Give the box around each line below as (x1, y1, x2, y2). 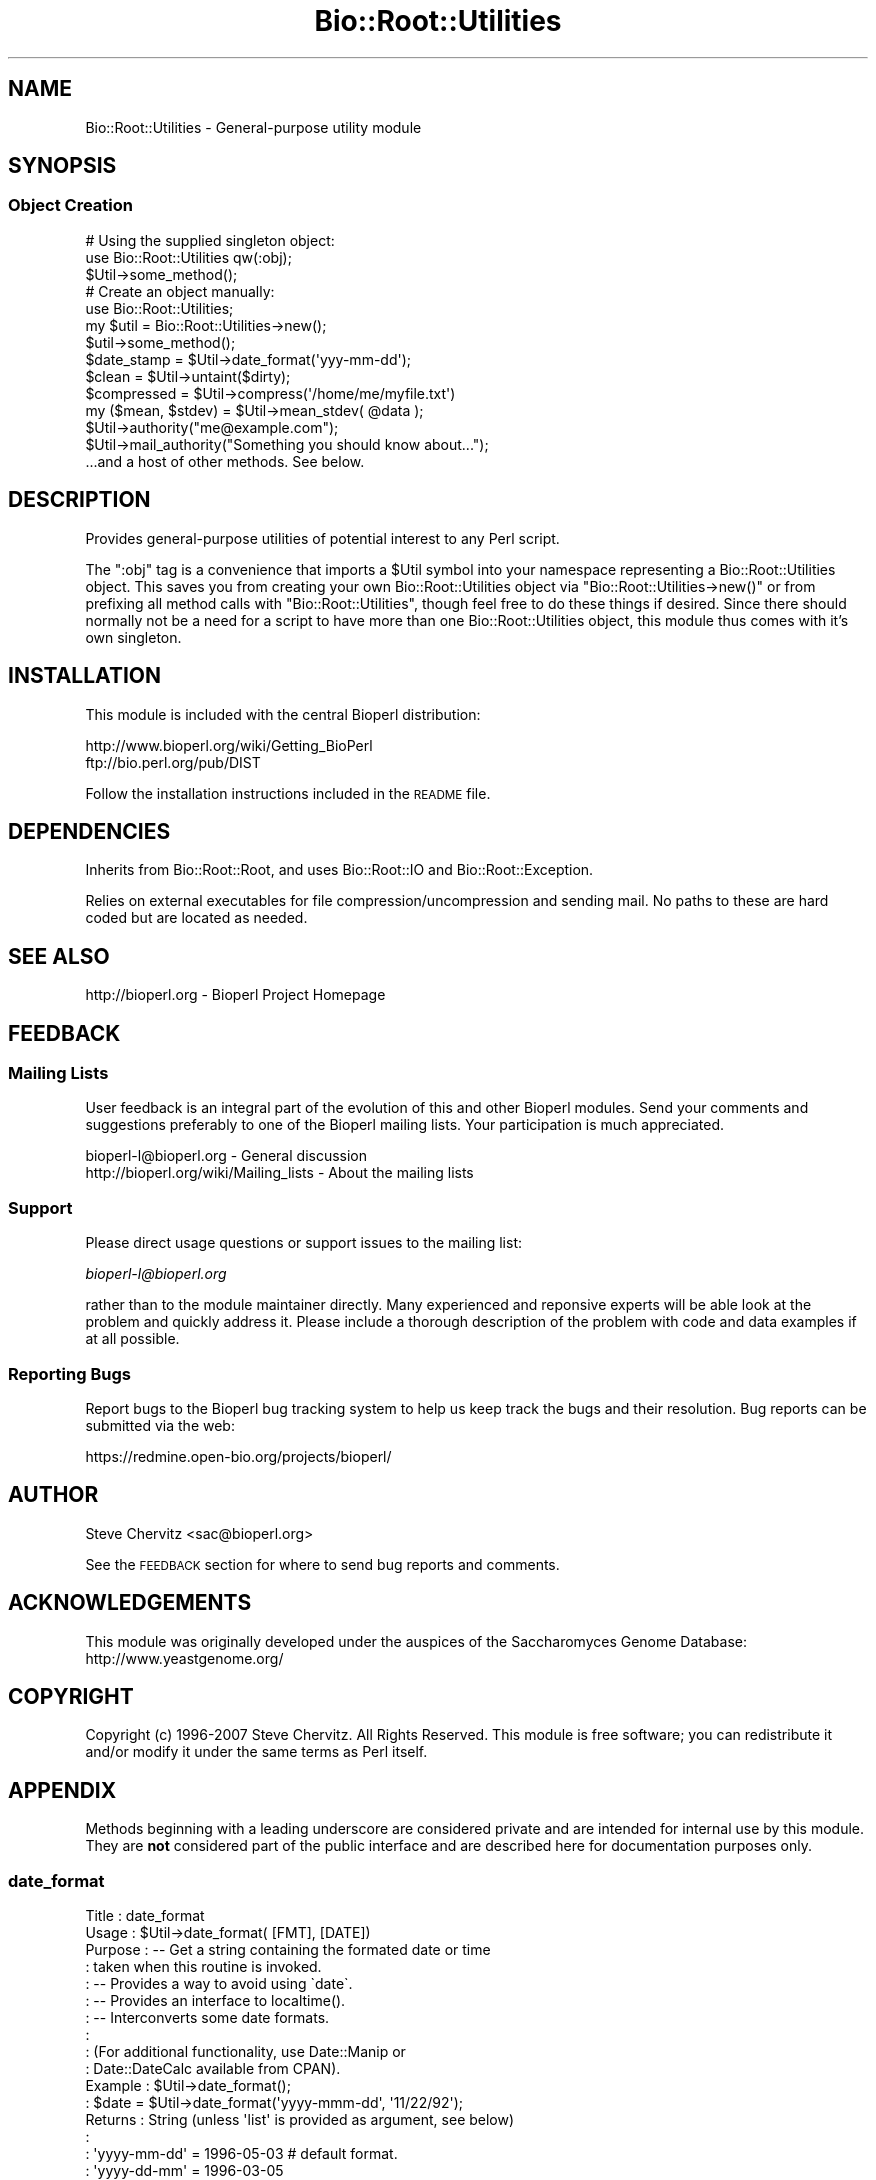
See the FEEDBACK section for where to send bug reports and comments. (85, 1555, 560, 1573)
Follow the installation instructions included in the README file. (85, 784, 491, 802)
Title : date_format (85, 1907, 205, 1925)
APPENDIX (8, 1777, 117, 1803)
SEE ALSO (8, 943, 110, 969)
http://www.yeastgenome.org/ (85, 1649, 284, 1667)
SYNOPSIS (8, 153, 117, 179)
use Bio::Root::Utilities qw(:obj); (85, 248, 292, 266)
